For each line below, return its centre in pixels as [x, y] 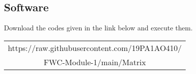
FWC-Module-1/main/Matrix [95, 62]
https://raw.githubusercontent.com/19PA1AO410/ [95, 48]
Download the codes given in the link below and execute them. [98, 28]
